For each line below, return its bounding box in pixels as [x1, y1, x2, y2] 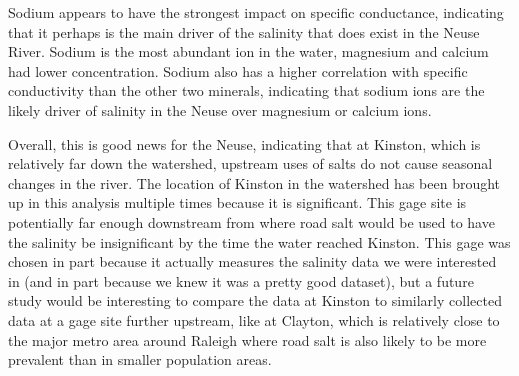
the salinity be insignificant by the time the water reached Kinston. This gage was [8, 231, 511, 252]
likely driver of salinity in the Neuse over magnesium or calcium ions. [8, 99, 432, 120]
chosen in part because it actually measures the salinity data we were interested [8, 251, 497, 272]
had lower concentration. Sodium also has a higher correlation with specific [8, 60, 468, 81]
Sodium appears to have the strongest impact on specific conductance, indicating [8, 2, 504, 22]
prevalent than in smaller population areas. [8, 349, 272, 370]
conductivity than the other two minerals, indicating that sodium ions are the [8, 80, 485, 101]
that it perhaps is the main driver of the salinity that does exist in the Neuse [8, 21, 480, 42]
